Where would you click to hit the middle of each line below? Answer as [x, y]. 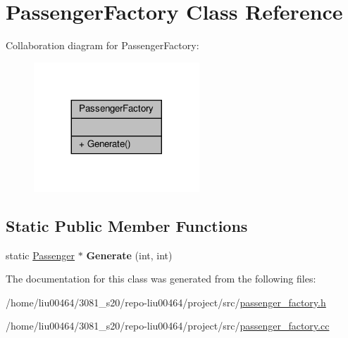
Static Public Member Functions [127, 225]
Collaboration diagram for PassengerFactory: [102, 45]
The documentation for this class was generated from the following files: [161, 279]
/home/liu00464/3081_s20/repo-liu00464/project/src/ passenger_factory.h [166, 302]
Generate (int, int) [129, 255]
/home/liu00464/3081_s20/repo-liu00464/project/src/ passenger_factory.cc [168, 326]
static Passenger [41, 255]
